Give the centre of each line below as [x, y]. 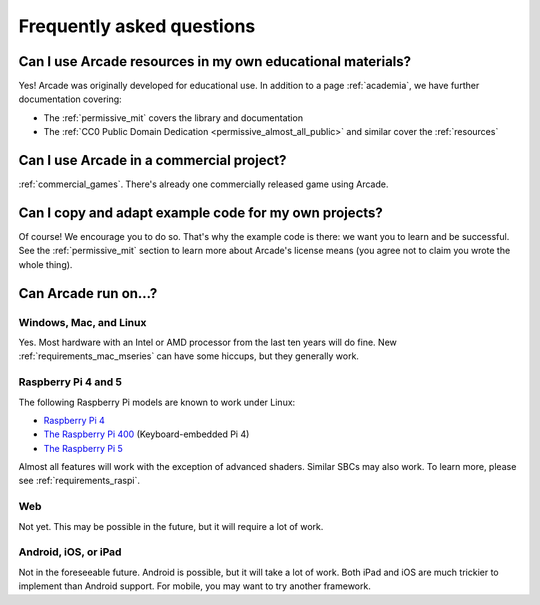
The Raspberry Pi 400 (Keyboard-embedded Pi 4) [146, 434]
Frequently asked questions [137, 26]
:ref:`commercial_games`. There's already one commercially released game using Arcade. [203, 184]
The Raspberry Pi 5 [83, 448]
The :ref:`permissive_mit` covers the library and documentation [173, 117]
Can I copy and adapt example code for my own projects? [201, 212]
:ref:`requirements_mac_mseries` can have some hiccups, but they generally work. [189, 356]
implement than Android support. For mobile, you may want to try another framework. [195, 586]
